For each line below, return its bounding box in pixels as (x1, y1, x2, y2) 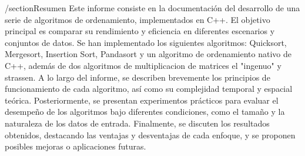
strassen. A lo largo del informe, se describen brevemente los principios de (5, 71, 270, 83)
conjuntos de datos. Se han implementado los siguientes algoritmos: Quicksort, (5, 36, 287, 48)
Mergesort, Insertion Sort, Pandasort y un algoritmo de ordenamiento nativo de (5, 48, 292, 60)
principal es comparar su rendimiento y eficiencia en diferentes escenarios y (5, 25, 275, 37)
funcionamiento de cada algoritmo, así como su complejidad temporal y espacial (5, 82, 293, 95)
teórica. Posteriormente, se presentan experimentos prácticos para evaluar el (5, 94, 279, 106)
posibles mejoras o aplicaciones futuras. (5, 140, 146, 152)
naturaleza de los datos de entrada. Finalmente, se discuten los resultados (5, 117, 270, 129)
